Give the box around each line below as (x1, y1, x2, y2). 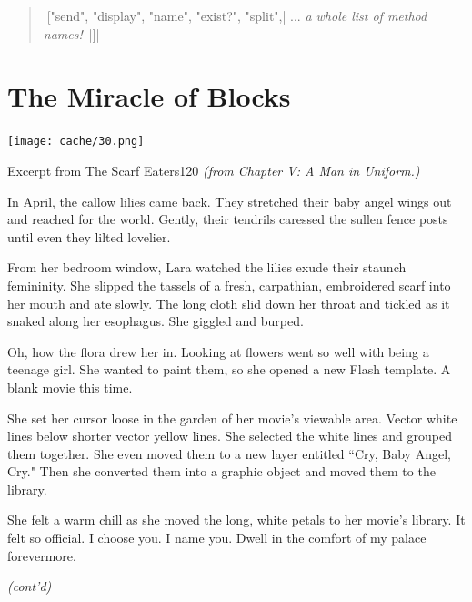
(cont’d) (7, 576, 52, 596)
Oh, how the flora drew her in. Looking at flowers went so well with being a (7, 342, 429, 361)
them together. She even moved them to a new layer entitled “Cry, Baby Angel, (7, 444, 451, 463)
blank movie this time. (7, 377, 133, 396)
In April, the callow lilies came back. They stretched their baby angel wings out (7, 191, 452, 210)
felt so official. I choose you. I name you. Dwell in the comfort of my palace (7, 528, 427, 547)
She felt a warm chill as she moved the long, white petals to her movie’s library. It (7, 510, 466, 529)
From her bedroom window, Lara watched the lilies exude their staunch (7, 258, 407, 277)
